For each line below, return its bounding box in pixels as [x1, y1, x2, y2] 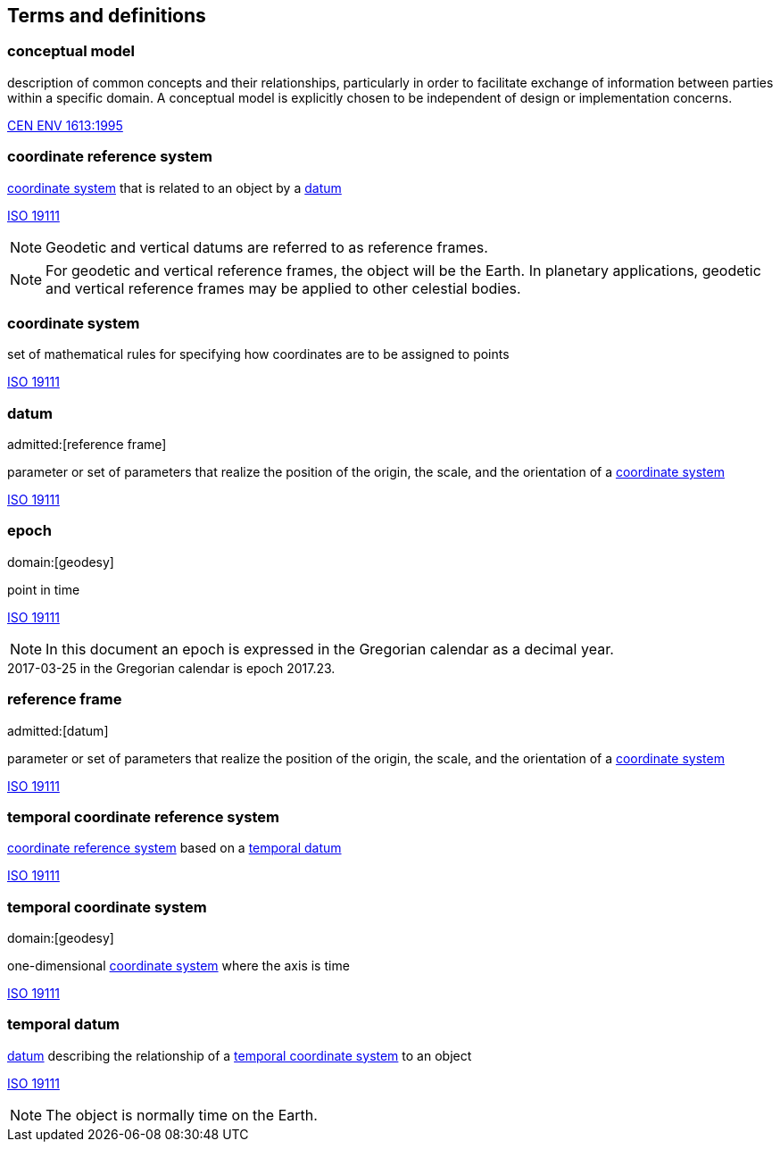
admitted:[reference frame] [7, 437, 167, 453]
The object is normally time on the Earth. [46, 1105, 318, 1124]
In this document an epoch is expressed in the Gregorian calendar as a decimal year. [46, 639, 614, 658]
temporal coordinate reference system [7, 807, 279, 826]
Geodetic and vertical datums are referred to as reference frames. [46, 237, 488, 256]
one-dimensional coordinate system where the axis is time [7, 958, 350, 974]
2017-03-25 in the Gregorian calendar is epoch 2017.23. [7, 660, 336, 676]
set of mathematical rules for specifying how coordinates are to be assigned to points [7, 346, 510, 362]
